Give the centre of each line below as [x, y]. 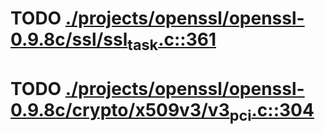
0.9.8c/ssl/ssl [69, 39]
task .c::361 [172, 41]
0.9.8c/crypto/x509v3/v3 [120, 109]
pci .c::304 [272, 111]
